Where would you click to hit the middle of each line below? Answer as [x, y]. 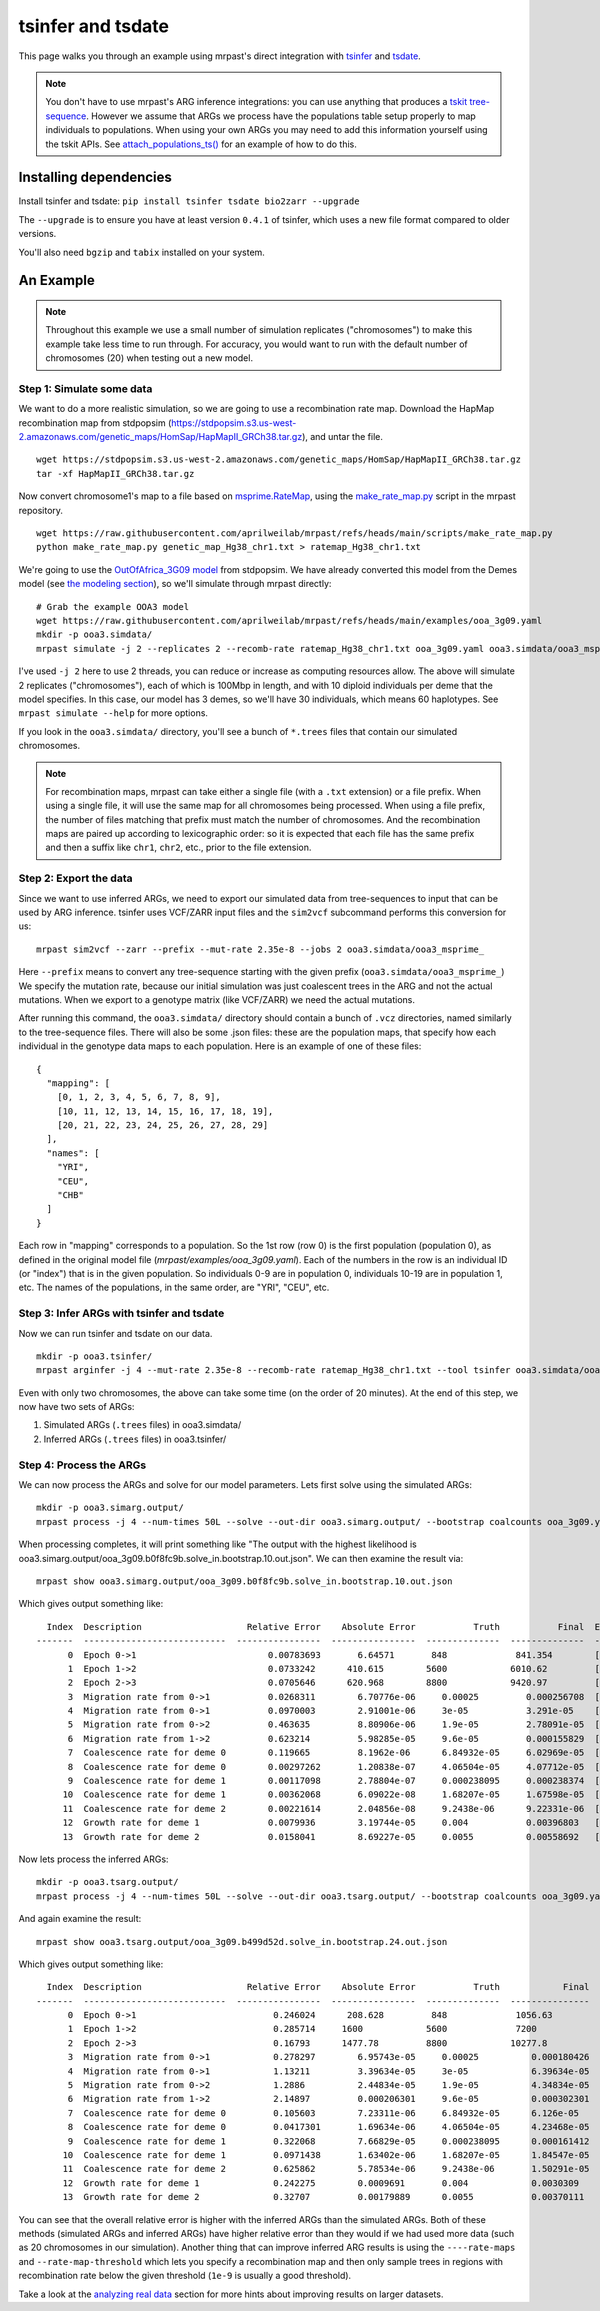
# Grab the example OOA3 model [113, 606]
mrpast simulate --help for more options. [113, 713]
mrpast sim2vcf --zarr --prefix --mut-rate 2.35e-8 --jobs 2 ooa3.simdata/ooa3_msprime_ [260, 949]
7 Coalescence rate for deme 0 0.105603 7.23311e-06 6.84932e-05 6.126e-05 [323, 2113]
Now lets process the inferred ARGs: [93, 1859]
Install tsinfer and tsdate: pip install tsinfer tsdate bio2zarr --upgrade [189, 201]
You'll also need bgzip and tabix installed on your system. [141, 252]
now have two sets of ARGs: [76, 1407]
